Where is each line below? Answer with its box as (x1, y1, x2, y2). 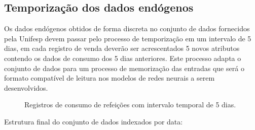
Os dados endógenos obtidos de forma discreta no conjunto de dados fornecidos (4, 23, 250, 34)
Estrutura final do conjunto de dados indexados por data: (4, 116, 183, 126)
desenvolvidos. (4, 82, 48, 93)
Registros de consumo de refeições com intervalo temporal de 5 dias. (24, 99, 236, 110)
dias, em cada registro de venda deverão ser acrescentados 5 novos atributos (4, 43, 240, 53)
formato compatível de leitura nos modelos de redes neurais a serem (4, 73, 215, 83)
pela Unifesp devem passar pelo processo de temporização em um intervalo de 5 (4, 33, 251, 43)
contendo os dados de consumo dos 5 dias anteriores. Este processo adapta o (4, 52, 241, 63)
